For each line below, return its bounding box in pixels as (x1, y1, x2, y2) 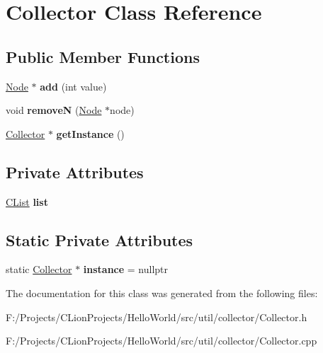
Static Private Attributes (6, 228, 193, 250)
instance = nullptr (83, 262, 169, 277)
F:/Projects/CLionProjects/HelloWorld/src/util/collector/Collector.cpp (6, 333, 317, 348)
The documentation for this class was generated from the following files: (6, 285, 318, 300)
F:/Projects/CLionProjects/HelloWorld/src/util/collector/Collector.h (6, 309, 307, 324)
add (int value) (40, 79, 107, 93)
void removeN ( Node (6, 103, 102, 117)
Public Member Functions (6, 45, 200, 67)
